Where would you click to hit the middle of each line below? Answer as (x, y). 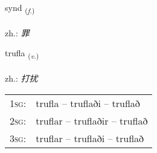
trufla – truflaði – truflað (88, 103)
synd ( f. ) (20, 8)
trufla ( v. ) (22, 54)
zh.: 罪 (17, 32)
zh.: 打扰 (21, 78)
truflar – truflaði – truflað (90, 138)
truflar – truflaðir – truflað (92, 120)
